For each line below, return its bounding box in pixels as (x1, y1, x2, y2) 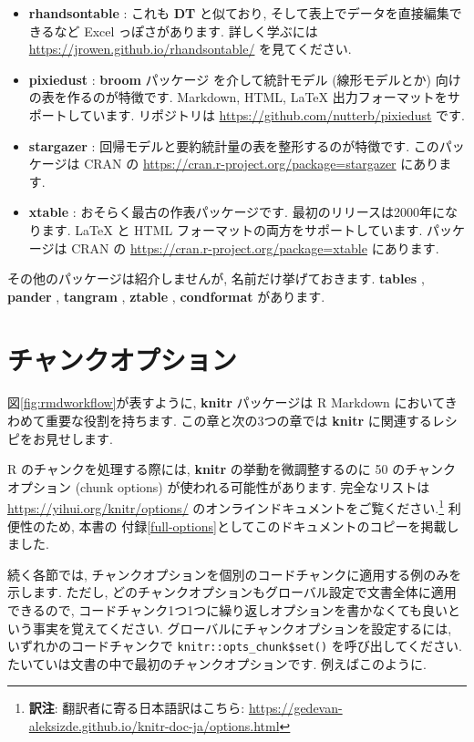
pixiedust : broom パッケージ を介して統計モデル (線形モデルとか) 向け (28, 69, 461, 88)
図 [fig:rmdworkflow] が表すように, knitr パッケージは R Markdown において (7, 393, 445, 412)
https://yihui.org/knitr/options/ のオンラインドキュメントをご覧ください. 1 (7, 496, 445, 518)
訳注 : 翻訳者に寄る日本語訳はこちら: (28, 698, 245, 717)
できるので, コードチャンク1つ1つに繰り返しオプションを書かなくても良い (7, 601, 448, 620)
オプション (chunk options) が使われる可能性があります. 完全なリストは (7, 477, 430, 496)
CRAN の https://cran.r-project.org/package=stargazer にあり (84, 154, 439, 173)
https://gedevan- (248, 698, 343, 717)
